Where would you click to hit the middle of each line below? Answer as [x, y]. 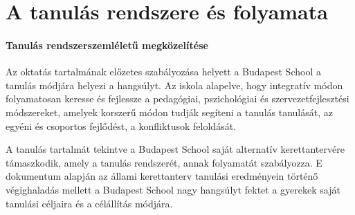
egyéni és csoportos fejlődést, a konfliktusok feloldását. [121, 125]
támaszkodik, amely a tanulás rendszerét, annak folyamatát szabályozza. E [164, 162]
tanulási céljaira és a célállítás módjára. [89, 203]
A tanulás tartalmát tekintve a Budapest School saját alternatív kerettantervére [175, 149]
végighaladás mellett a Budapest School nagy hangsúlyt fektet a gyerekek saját [173, 189]
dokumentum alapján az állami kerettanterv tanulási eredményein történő [162, 176]
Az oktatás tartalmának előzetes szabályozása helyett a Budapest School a [163, 72]
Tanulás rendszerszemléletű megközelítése [107, 45]
